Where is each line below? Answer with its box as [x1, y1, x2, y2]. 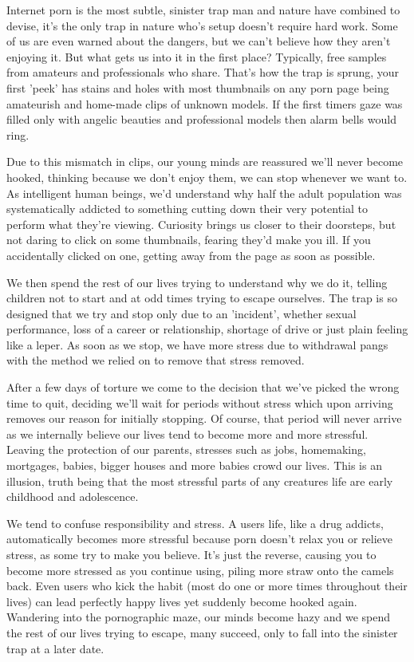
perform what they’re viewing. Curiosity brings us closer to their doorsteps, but [6, 215, 396, 232]
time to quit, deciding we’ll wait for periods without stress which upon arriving [6, 394, 393, 411]
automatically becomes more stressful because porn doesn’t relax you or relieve [6, 530, 393, 547]
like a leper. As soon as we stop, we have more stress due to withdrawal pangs [6, 336, 388, 353]
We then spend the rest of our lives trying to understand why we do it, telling [6, 274, 388, 290]
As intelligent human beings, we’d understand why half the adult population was [6, 184, 402, 201]
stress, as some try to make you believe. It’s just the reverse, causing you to [6, 546, 377, 562]
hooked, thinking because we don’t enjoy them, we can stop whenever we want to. [6, 168, 408, 185]
